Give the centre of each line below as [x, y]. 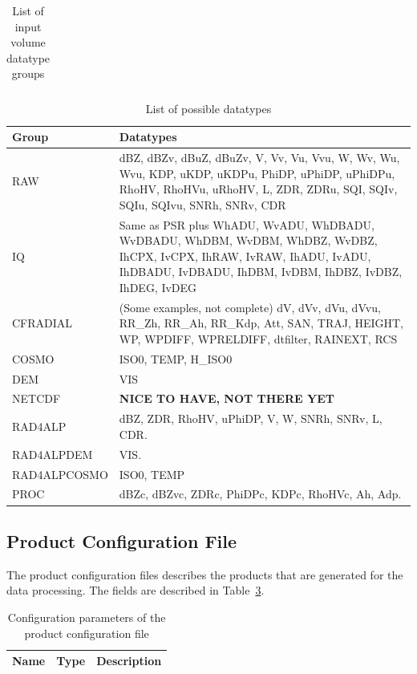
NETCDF [36, 398]
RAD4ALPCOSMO [60, 474]
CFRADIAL [43, 323]
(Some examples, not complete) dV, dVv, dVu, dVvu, [250, 307]
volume [28, 42]
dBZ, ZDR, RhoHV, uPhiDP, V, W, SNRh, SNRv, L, [251, 418]
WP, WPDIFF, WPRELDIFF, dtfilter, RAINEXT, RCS [258, 338]
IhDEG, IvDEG [158, 287]
